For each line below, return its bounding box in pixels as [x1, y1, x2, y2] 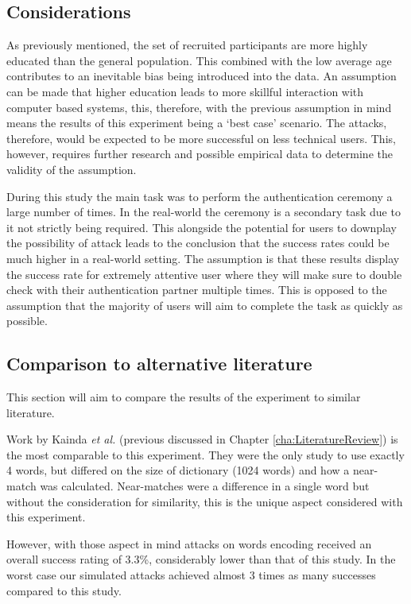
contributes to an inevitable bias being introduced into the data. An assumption [6, 68, 397, 84]
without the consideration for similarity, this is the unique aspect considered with [6, 493, 403, 509]
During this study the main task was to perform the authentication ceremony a [6, 188, 393, 204]
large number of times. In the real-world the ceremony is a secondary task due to [6, 203, 401, 220]
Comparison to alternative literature [6, 351, 312, 376]
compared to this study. [6, 582, 122, 598]
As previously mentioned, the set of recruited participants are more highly [6, 37, 368, 53]
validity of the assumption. [6, 161, 137, 177]
